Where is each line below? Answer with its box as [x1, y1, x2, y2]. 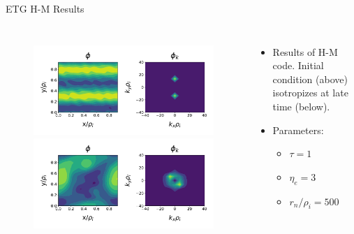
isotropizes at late [272, 85, 348, 100]
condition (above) [272, 71, 348, 86]
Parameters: [272, 122, 324, 137]
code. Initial [272, 58, 324, 73]
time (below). [272, 98, 330, 113]
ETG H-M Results [6, 1, 84, 15]
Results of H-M [272, 44, 338, 59]
